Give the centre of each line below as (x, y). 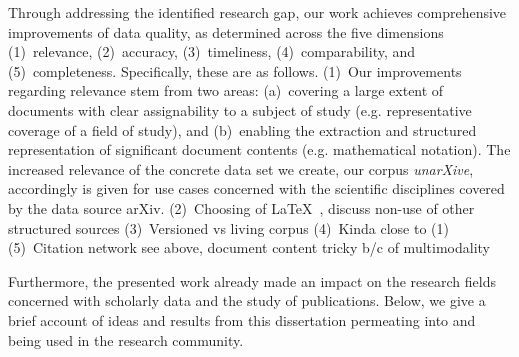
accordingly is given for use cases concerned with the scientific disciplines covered (256, 188)
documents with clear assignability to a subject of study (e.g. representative (240, 109)
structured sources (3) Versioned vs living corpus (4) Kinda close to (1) (228, 227)
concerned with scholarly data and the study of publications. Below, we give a (247, 300)
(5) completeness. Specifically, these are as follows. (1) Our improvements (235, 70)
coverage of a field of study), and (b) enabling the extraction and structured (242, 129)
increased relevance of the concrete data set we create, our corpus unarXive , (241, 168)
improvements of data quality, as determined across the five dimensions (226, 31)
